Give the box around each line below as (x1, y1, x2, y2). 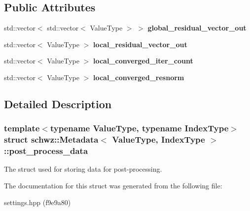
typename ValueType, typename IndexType (50, 122, 229, 134)
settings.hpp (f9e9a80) (4, 197, 71, 207)
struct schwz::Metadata (4, 133, 99, 146)
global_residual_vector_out (147, 23, 247, 33)
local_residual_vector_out (93, 39, 187, 49)
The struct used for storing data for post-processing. (4, 164, 162, 174)
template (4, 122, 40, 134)
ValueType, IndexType (112, 133, 205, 146)
